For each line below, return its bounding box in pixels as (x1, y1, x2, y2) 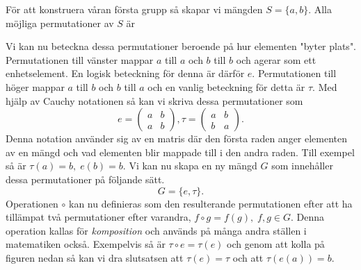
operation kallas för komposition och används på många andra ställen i (6, 223, 307, 237)
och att (232, 250, 264, 264)
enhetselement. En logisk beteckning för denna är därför (6, 66, 245, 81)
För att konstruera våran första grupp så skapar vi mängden (6, 2, 263, 16)
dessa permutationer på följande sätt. (6, 171, 165, 186)
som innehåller (271, 158, 333, 173)
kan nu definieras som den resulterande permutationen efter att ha (69, 196, 353, 210)
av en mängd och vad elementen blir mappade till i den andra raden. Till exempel (6, 144, 355, 159)
